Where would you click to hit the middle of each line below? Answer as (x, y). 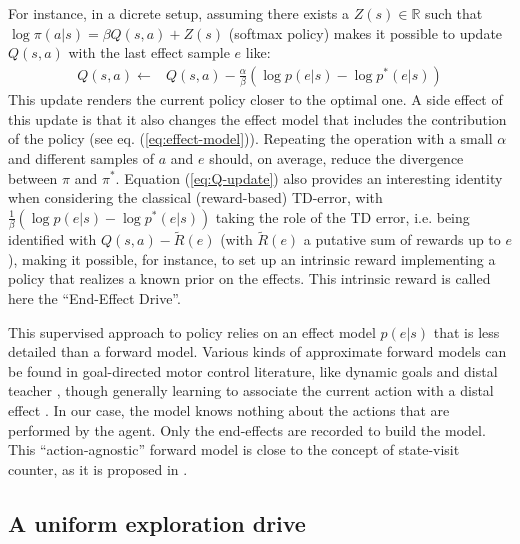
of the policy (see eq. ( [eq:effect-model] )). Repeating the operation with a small (250, 138)
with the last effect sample (149, 52)
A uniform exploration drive (157, 522)
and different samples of (81, 157)
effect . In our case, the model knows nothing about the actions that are (229, 409)
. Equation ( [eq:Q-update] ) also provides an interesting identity (309, 177)
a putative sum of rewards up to (402, 239)
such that (454, 13)
